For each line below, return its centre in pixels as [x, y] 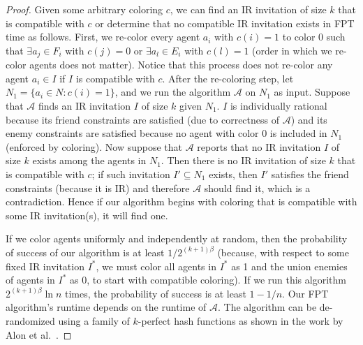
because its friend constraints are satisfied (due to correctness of [142, 119]
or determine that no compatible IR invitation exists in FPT [225, 23]
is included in [298, 133]
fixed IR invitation [45, 266]
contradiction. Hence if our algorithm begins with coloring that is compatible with [181, 201]
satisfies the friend [310, 174]
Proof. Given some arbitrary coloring [84, 9]
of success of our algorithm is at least [85, 252]
